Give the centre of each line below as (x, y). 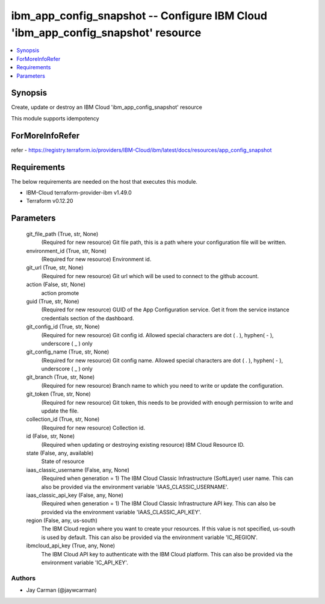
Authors (23, 578)
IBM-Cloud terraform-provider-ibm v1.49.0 (79, 193)
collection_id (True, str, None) (63, 419)
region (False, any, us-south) (62, 520)
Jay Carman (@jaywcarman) (62, 590)
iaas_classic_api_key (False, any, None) (75, 495)
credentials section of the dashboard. (88, 318)
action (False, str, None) (56, 285)
